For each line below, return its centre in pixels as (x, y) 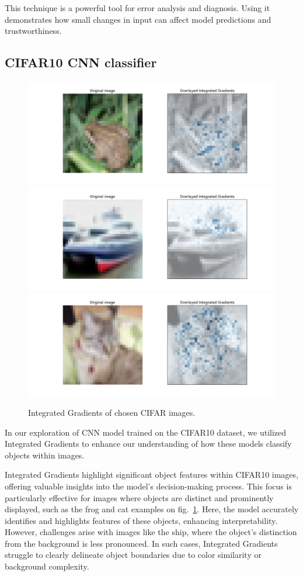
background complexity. (47, 566)
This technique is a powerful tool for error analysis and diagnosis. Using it (137, 8)
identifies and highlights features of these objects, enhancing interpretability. (141, 520)
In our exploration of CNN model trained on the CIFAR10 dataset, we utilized (146, 432)
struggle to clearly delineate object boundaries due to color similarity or (133, 555)
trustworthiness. (33, 31)
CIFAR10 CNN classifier (81, 62)
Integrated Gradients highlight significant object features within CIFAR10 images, (151, 475)
